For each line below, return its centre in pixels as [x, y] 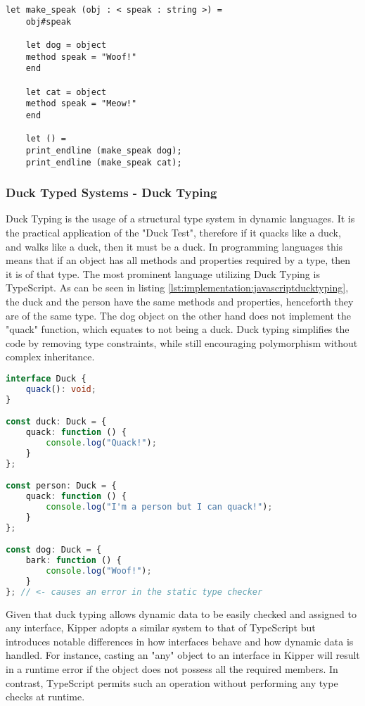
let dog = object [66, 45]
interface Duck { [46, 378]
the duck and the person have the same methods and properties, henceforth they [180, 301]
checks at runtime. [45, 696]
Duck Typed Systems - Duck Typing [111, 193]
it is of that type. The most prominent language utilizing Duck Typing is [163, 273]
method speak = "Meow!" [81, 104]
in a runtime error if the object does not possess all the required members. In [172, 669]
